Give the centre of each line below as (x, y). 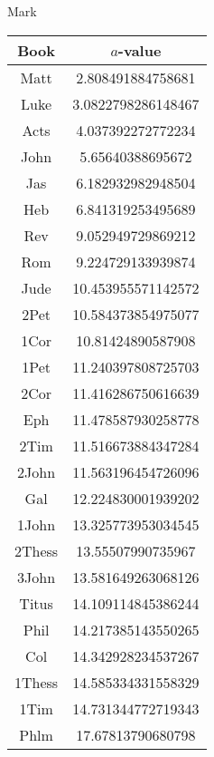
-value (140, 50)
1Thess (37, 682)
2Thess (37, 550)
